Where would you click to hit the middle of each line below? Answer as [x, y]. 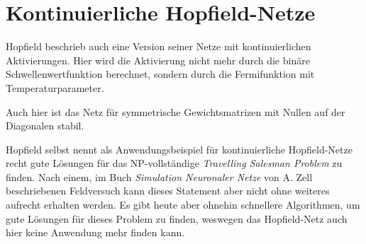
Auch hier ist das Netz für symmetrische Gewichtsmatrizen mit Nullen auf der [176, 111]
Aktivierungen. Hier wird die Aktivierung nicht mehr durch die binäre [158, 60]
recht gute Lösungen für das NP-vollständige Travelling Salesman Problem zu [174, 163]
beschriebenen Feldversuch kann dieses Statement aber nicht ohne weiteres [168, 191]
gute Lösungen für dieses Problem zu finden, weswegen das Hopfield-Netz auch [177, 218]
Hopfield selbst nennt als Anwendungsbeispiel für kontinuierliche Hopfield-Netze [179, 149]
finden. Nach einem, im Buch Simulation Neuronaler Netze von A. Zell [159, 176]
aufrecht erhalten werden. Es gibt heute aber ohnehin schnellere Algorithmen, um [183, 205]
